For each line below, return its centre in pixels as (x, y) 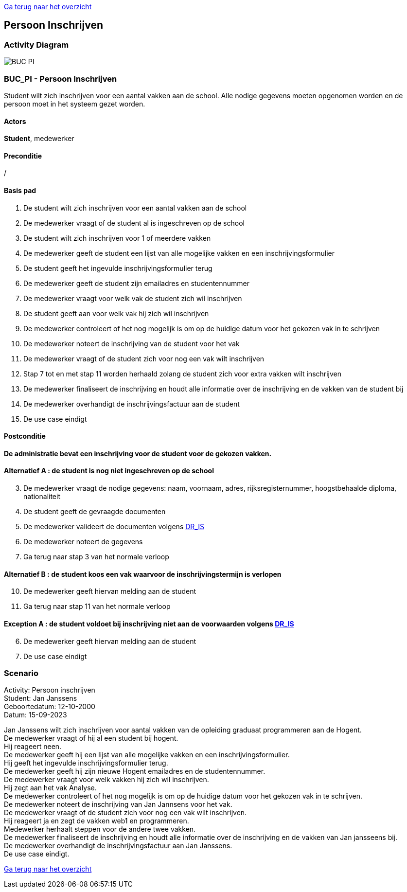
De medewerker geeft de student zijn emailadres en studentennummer (137, 283)
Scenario (21, 673)
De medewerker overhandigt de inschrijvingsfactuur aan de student (132, 404)
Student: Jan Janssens (41, 698)
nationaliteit (42, 497)
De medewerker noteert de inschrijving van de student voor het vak (132, 343)
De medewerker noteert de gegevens (83, 542)
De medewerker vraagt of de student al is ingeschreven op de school (134, 223)
